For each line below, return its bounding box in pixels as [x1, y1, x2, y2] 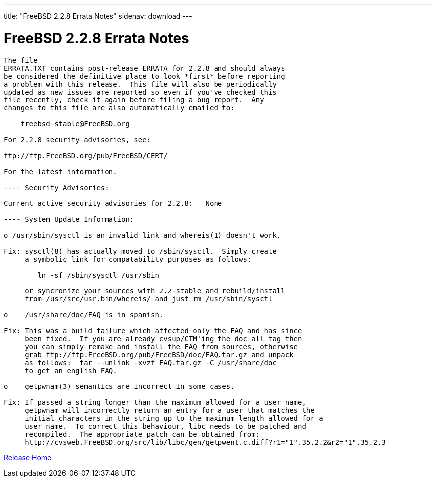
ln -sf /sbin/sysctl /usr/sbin [37, 271, 159, 279]
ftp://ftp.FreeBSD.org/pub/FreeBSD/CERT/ [4, 151, 168, 160]
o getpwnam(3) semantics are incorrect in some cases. [4, 382, 235, 390]
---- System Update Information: [4, 215, 134, 223]
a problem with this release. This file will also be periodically [4, 80, 277, 88]
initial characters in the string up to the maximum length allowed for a [25, 414, 323, 422]
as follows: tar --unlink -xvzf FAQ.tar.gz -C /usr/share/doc [25, 358, 277, 367]
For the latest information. [4, 167, 117, 176]
